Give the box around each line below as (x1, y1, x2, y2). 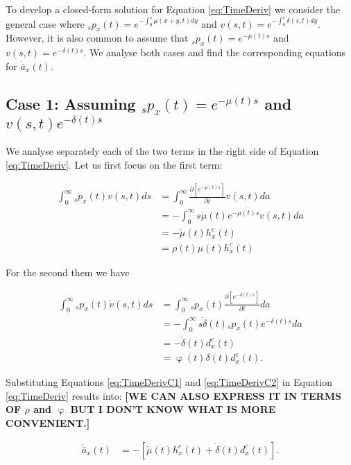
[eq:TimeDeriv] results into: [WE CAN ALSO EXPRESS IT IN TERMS (6, 388, 341, 403)
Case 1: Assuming (6, 92, 136, 114)
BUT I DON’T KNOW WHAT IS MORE (70, 402, 276, 416)
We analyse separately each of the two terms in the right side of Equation (6, 143, 319, 158)
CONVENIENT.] (6, 415, 90, 430)
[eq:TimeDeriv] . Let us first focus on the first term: (6, 157, 223, 171)
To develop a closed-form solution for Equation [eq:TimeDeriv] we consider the (6, 2, 341, 16)
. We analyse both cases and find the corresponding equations (83, 45, 346, 60)
